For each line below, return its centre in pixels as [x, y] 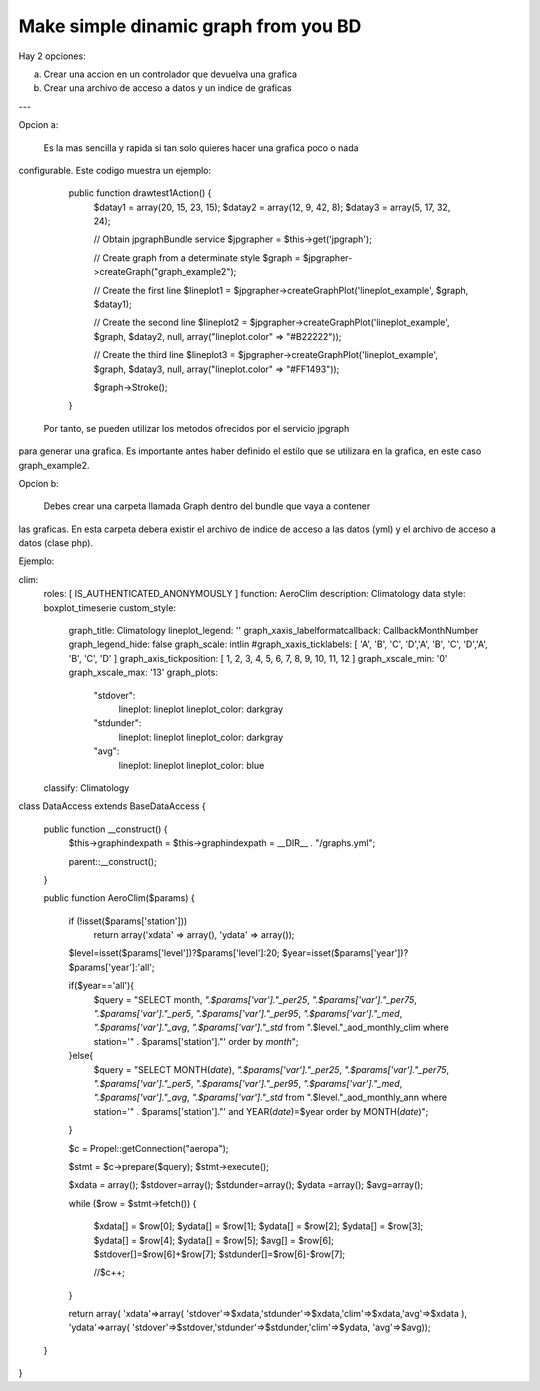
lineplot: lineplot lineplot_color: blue [191, 765]
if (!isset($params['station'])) [128, 921]
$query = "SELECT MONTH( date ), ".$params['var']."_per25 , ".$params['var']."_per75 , [271, 1069]
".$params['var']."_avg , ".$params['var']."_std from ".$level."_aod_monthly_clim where [271, 1027]
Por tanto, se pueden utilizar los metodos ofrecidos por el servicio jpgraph [196, 428]
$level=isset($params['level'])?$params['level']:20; [174, 953]
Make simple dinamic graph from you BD [190, 26]
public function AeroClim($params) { [119, 898]
